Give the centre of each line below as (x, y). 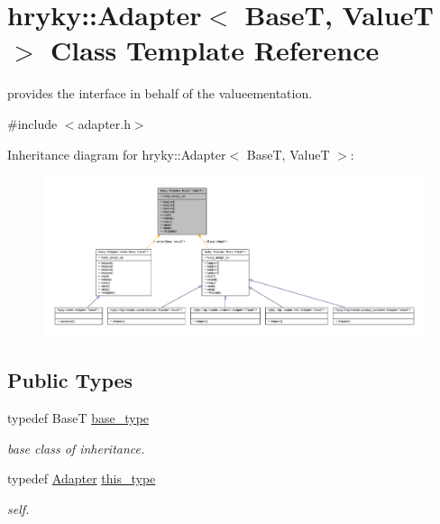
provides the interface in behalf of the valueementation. (160, 93)
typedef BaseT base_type (78, 418)
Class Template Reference (215, 50)
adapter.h (104, 123)
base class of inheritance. (76, 448)
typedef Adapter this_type (82, 478)
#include (32, 123)
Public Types (70, 380)
